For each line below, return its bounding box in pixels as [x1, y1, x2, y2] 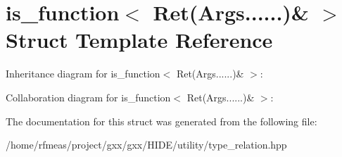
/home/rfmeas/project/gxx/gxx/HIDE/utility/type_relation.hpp [6, 137, 287, 152]
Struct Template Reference [6, 25, 273, 54]
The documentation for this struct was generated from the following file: [6, 113, 317, 128]
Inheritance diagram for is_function [6, 66, 160, 81]
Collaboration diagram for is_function [6, 89, 171, 104]
